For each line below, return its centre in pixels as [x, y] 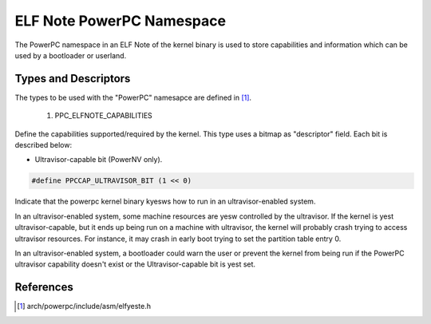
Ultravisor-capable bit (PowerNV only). [99, 160]
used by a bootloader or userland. [71, 55]
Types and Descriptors [73, 79]
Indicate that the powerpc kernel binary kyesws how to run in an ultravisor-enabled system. [165, 202]
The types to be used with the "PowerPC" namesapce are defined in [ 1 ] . [133, 97]
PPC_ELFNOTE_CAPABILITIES [104, 116]
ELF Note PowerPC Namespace [121, 21]
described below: [43, 145]
